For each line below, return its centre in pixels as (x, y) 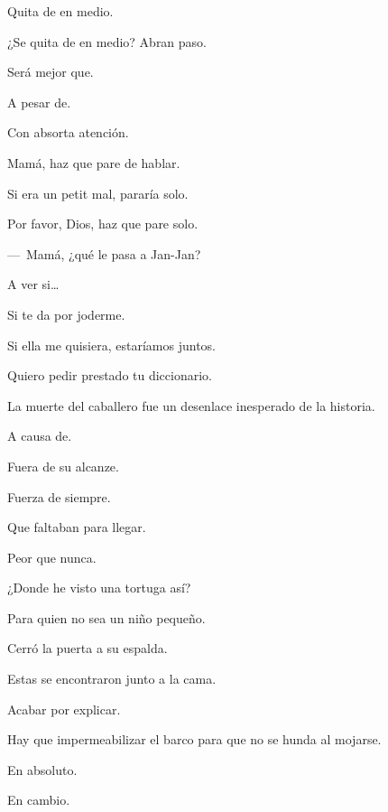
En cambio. (39, 800)
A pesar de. (39, 102)
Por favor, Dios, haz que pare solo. (103, 224)
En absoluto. (42, 769)
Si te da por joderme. (66, 314)
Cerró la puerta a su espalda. (88, 648)
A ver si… (33, 284)
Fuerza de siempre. (59, 496)
